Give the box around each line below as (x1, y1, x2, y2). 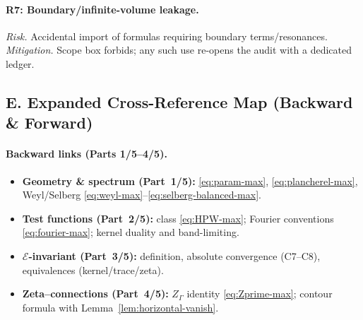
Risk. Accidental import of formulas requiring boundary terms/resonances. (6, 28, 328, 43)
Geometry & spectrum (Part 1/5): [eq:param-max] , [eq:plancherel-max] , (22, 173, 358, 188)
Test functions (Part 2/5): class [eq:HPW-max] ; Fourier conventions (22, 211, 334, 225)
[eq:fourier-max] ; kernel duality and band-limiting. (22, 225, 239, 239)
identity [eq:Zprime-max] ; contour (186, 286, 333, 301)
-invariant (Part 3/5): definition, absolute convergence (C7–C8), (28, 248, 321, 263)
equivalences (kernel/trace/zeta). (22, 262, 164, 277)
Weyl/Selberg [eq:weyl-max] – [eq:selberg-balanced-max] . (22, 187, 261, 202)
